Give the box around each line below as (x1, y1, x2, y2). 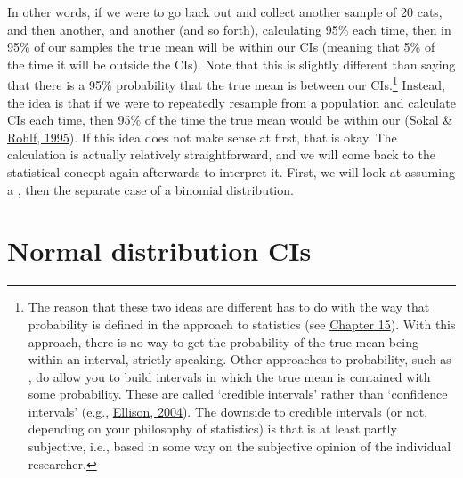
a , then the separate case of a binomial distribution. (7, 180, 294, 198)
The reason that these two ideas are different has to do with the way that (28, 297, 430, 316)
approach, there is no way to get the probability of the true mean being (28, 332, 418, 351)
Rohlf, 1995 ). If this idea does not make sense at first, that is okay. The (7, 127, 397, 146)
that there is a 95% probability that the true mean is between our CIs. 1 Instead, (7, 73, 446, 94)
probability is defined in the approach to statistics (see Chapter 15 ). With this (28, 314, 456, 333)
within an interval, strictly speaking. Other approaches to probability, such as (28, 350, 451, 369)
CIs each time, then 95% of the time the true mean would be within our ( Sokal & (7, 110, 453, 129)
